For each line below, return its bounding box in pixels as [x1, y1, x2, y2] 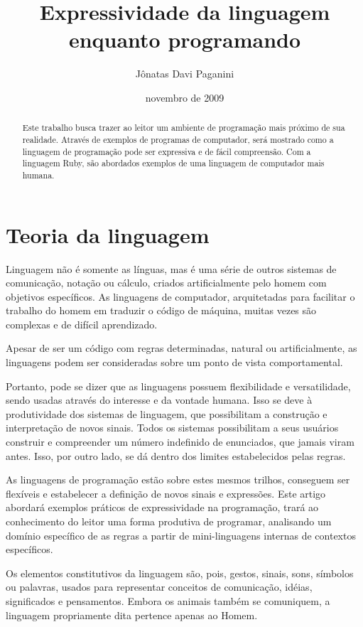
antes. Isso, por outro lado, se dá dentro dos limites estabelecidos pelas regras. [6, 448, 346, 463]
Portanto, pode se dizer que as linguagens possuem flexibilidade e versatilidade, [6, 378, 351, 393]
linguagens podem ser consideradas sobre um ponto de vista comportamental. [6, 355, 343, 370]
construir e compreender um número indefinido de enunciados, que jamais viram [6, 434, 354, 449]
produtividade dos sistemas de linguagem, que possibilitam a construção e [6, 406, 327, 421]
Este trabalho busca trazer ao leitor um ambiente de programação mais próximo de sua [22, 122, 345, 134]
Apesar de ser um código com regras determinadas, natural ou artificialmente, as [6, 341, 357, 355]
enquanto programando [68, 25, 301, 54]
